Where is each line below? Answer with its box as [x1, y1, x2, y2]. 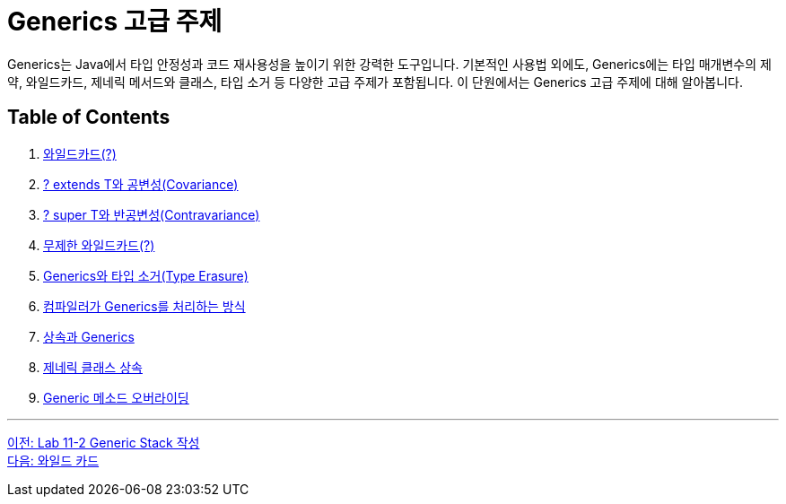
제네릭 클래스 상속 [43, 359, 143, 375]
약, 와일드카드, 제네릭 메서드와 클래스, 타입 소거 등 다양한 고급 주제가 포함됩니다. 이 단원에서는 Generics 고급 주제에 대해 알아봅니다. [7, 74, 744, 90]
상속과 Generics [43, 328, 135, 344]
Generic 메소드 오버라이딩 [43, 389, 189, 405]
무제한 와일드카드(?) [43, 237, 155, 253]
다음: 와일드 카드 [7, 452, 100, 468]
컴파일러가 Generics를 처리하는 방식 [43, 298, 246, 314]
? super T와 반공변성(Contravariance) [43, 206, 260, 222]
